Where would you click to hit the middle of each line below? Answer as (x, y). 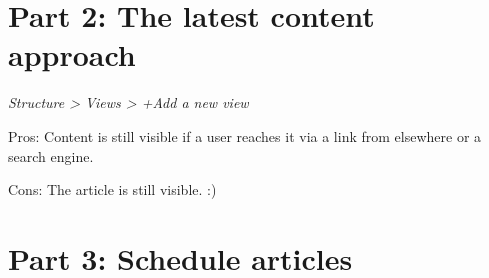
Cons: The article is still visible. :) (112, 189)
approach (72, 54)
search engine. (51, 155)
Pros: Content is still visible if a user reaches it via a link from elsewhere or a (245, 135)
